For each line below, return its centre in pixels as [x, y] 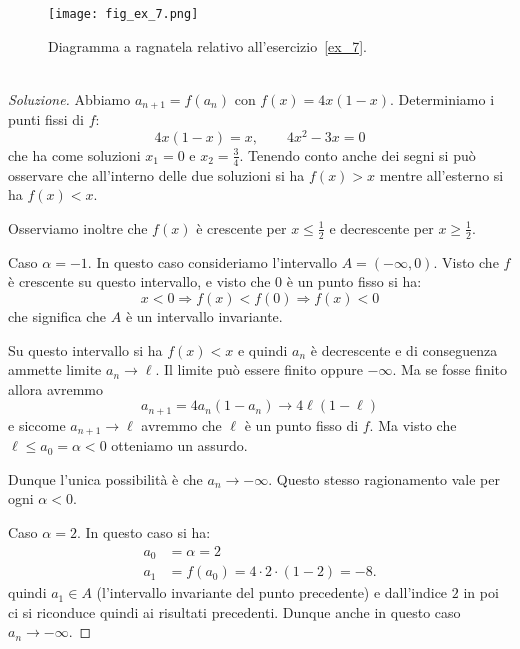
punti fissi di [46, 119]
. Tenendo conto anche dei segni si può [357, 154]
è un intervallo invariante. [204, 316]
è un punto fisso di [301, 424]
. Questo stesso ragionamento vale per [384, 478]
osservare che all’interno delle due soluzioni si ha [156, 174]
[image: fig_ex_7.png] [123, 14]
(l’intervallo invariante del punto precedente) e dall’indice [272, 592]
